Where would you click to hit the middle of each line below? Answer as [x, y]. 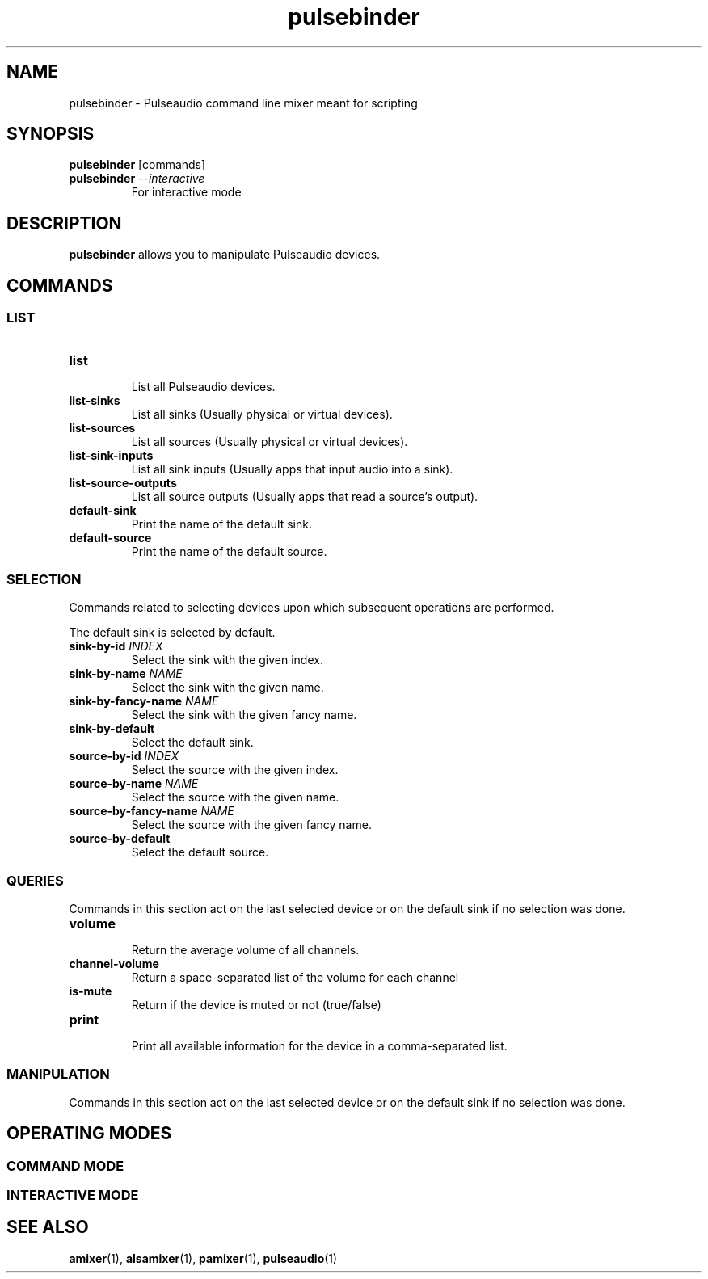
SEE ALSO [48, 1227]
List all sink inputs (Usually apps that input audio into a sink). [292, 469]
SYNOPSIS [51, 134]
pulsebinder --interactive [137, 179]
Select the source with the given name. [235, 797]
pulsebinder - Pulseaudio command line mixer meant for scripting [243, 103]
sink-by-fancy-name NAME [144, 701]
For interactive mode [186, 192]
